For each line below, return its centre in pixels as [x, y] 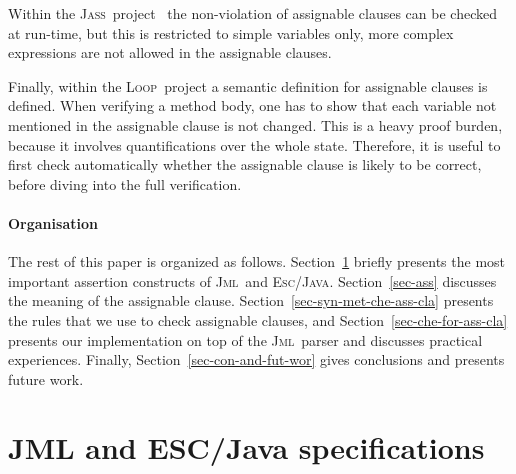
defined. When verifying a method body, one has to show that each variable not [252, 105]
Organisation [53, 222]
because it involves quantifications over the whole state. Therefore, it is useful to [254, 144]
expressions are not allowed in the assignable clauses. [170, 52]
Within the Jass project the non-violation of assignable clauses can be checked [252, 13]
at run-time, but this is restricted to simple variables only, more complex [231, 32]
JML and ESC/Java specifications [246, 447]
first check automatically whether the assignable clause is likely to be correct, [245, 164]
